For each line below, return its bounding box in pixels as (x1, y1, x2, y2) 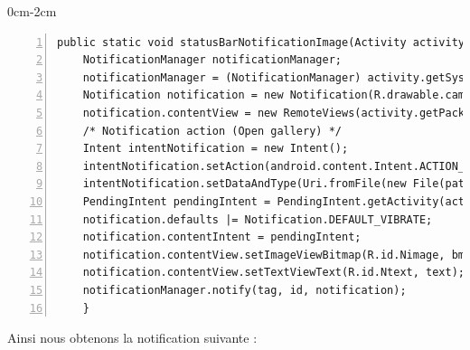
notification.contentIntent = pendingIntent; (82, 231, 362, 244)
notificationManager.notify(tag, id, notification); (82, 283, 407, 297)
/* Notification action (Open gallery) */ (82, 124, 342, 137)
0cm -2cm (7, 2, 57, 20)
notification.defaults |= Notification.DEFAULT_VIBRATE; (82, 213, 433, 226)
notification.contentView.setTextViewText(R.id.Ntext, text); (82, 266, 465, 279)
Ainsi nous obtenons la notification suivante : (7, 328, 258, 347)
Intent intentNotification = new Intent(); (82, 142, 349, 156)
